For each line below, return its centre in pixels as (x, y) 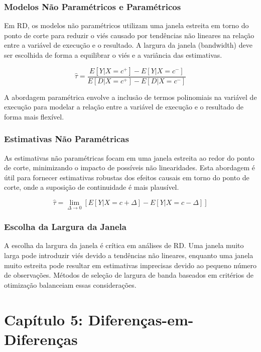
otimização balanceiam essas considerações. (70, 284)
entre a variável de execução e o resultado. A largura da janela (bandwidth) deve (128, 45)
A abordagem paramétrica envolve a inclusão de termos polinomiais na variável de (130, 97)
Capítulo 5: (43, 319)
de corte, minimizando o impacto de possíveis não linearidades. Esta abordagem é (130, 167)
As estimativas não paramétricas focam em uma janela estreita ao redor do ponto (129, 157)
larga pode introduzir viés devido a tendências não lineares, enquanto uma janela (129, 255)
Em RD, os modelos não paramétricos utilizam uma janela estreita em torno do (126, 25)
